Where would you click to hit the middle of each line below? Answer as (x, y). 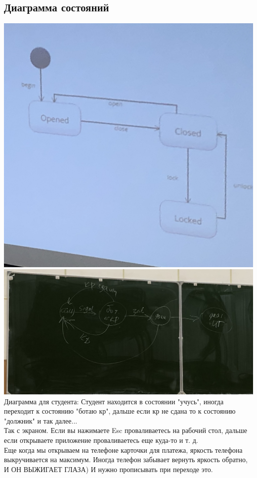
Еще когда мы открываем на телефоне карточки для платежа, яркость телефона (123, 450)
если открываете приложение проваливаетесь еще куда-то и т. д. (101, 440)
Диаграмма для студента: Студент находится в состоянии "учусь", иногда (114, 401)
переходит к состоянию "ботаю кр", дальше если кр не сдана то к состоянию (120, 411)
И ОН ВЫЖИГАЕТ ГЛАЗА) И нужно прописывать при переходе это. (108, 469)
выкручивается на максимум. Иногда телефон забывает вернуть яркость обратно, (126, 459)
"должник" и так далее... (41, 420)
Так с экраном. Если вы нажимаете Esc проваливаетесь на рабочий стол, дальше (126, 430)
